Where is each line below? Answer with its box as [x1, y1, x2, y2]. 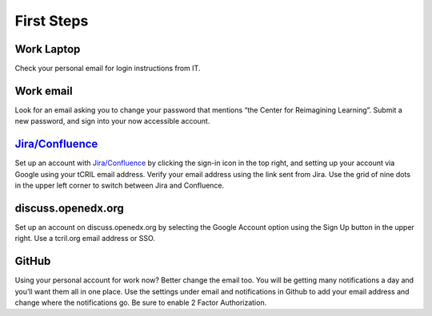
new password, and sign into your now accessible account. [14, 117, 210, 126]
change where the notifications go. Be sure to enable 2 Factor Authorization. [14, 298, 267, 307]
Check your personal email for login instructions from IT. [14, 64, 201, 73]
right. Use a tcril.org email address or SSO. [14, 234, 156, 243]
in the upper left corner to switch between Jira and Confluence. [14, 180, 225, 191]
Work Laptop [14, 42, 81, 56]
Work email [14, 84, 73, 97]
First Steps [14, 12, 89, 30]
